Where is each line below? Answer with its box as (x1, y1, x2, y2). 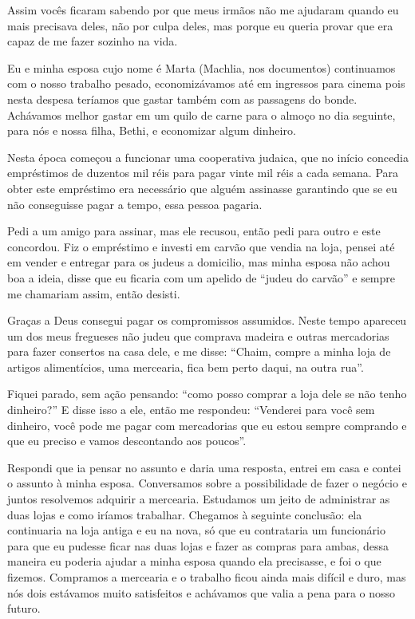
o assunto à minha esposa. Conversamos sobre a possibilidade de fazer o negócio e (7, 475, 407, 491)
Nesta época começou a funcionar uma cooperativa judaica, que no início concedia (7, 148, 409, 165)
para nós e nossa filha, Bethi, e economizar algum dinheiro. (7, 122, 296, 139)
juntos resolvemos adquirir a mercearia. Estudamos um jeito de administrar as (7, 491, 390, 507)
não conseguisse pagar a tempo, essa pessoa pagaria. (7, 195, 263, 212)
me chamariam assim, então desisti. (7, 285, 180, 302)
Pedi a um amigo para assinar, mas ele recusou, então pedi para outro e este (7, 223, 381, 239)
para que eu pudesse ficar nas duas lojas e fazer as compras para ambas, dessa (7, 537, 389, 554)
